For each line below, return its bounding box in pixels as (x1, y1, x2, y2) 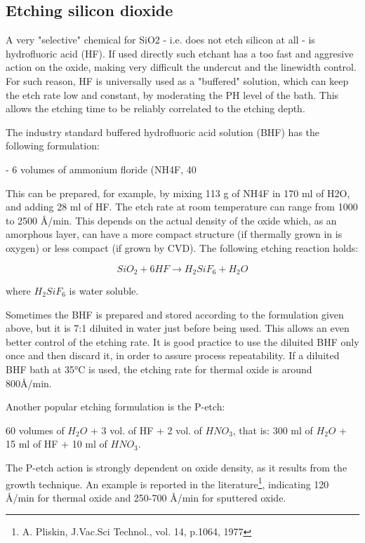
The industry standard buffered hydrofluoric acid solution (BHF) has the (6, 124, 320, 139)
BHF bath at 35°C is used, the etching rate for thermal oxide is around (6, 361, 312, 376)
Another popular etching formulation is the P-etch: (6, 399, 225, 414)
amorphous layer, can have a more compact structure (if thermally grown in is (6, 227, 343, 241)
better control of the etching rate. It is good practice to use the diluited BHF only (6, 334, 359, 349)
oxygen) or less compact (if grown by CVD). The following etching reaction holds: (6, 240, 359, 255)
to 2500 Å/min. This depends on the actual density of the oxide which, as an (6, 213, 337, 227)
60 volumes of (6, 422, 65, 437)
